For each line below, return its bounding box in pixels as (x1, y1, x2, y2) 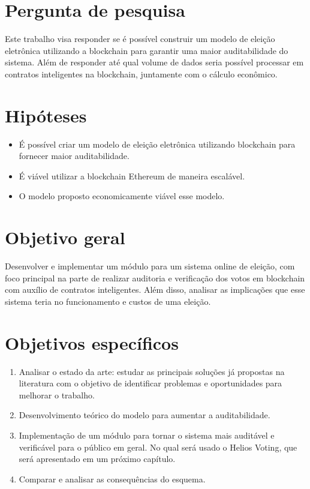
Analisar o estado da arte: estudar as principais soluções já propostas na (19, 365, 285, 377)
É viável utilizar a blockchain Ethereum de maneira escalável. (19, 169, 245, 182)
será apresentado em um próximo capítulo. (19, 452, 176, 465)
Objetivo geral (5, 225, 125, 250)
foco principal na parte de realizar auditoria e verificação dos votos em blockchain (5, 271, 305, 284)
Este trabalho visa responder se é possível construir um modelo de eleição (5, 32, 275, 45)
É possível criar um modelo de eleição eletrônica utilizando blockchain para (19, 137, 296, 150)
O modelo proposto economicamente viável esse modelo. (19, 190, 225, 202)
